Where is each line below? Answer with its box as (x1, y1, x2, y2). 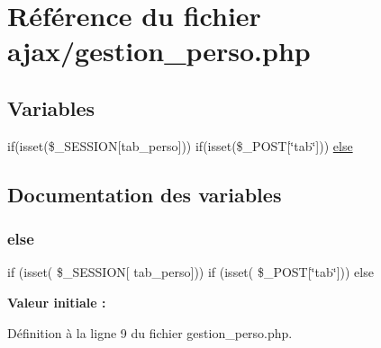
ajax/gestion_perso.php (7, 32, 311, 69)
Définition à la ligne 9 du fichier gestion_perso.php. (7, 323, 293, 342)
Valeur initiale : (7, 292, 106, 311)
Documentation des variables (7, 180, 282, 208)
